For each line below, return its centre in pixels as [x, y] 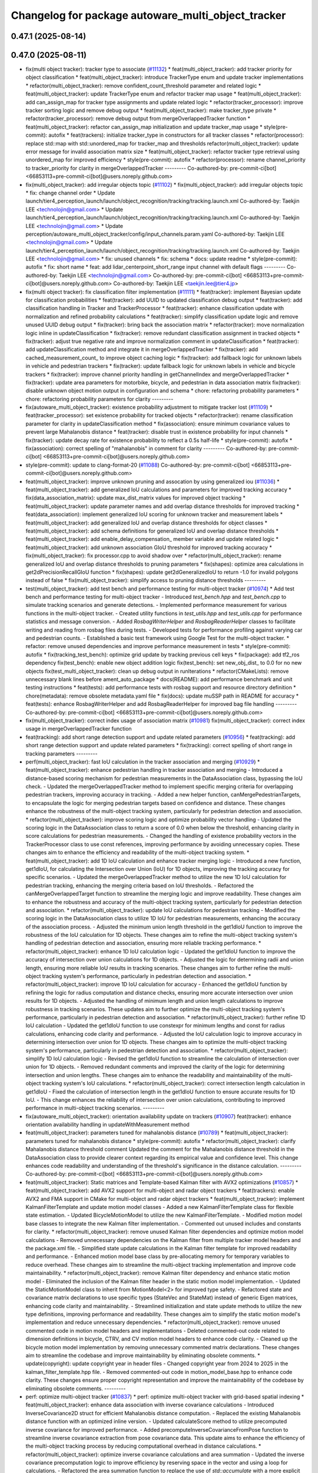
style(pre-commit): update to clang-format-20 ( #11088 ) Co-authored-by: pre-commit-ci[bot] [138, 465]
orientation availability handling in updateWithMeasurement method [107, 1125]
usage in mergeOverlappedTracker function [79, 729]
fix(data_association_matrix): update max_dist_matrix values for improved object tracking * [135, 498]
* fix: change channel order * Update [70, 193]
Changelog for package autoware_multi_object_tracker [148, 15]
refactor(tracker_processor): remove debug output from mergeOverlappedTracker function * [138, 118]
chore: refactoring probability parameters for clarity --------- [100, 399]
